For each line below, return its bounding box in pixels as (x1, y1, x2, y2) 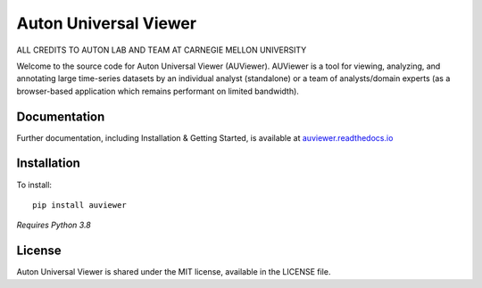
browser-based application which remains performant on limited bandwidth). (16, 86, 299, 96)
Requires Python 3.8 (16, 219, 91, 231)
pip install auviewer (32, 200, 127, 210)
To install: (16, 179, 53, 190)
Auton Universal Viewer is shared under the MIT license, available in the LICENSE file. (16, 267, 331, 277)
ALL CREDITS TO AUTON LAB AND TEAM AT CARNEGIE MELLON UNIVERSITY (16, 45, 307, 55)
